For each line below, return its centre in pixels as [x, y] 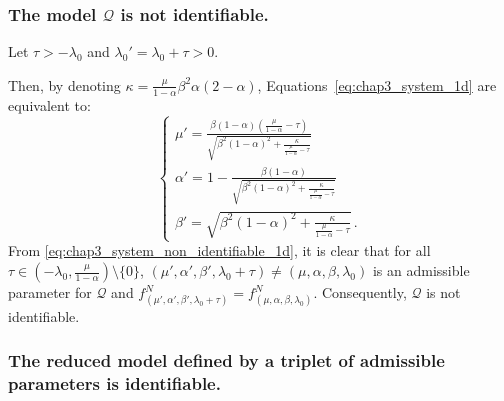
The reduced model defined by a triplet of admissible [226, 360]
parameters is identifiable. [114, 383]
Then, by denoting [64, 84]
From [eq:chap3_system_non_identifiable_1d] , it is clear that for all [219, 250]
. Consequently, [360, 292]
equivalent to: [49, 104]
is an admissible [421, 270]
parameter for [50, 292]
